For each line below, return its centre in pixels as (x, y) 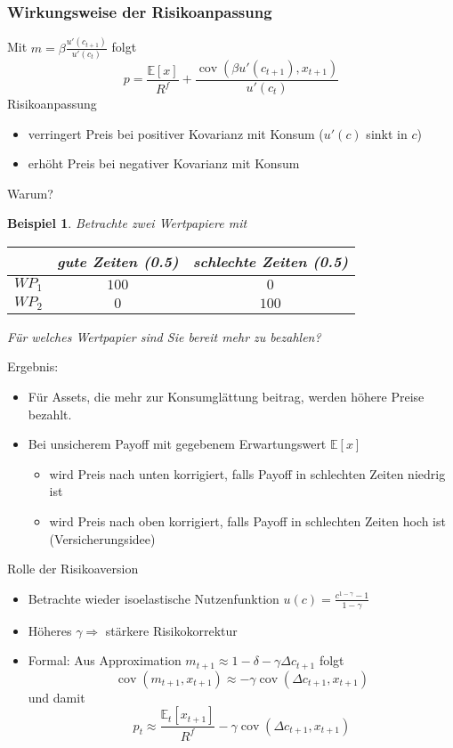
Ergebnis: (33, 366)
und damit (57, 697)
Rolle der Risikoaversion (73, 569)
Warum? (30, 193)
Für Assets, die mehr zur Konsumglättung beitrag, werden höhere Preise (226, 396)
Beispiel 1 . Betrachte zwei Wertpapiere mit (127, 223)
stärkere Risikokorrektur (171, 630)
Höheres (50, 630)
